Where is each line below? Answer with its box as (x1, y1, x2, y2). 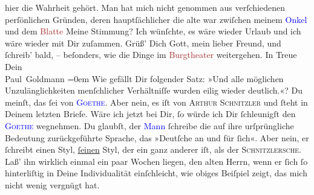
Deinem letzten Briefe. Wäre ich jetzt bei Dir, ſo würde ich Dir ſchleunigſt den (5, 107, 296, 120)
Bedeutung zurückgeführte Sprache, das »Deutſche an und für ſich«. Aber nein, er (5, 131, 309, 144)
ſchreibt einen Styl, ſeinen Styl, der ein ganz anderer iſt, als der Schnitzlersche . (5, 143, 301, 156)
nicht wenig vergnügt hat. (5, 178, 100, 191)
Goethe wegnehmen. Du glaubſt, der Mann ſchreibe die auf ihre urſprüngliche (5, 119, 294, 132)
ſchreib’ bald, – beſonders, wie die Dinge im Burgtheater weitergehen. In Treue (5, 48, 297, 61)
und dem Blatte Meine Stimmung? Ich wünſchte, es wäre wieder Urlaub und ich (5, 25, 301, 37)
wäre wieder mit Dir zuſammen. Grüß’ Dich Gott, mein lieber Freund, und (5, 36, 281, 49)
